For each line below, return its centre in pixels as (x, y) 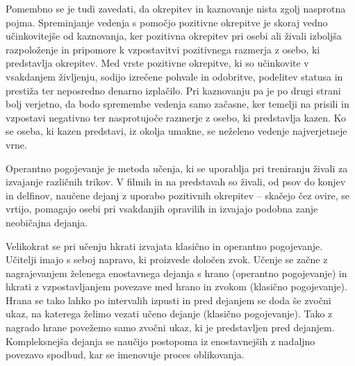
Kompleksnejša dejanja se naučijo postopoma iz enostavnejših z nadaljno (160, 341)
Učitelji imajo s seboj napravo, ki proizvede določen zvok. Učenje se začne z (167, 259)
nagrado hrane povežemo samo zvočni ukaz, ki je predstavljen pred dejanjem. (170, 327)
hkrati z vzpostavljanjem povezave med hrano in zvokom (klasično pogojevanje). (176, 286)
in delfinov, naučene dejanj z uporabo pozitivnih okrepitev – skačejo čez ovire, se (177, 195)
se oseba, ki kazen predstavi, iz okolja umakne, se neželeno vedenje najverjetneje (176, 131)
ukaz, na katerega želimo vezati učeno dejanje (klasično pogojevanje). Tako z (169, 314)
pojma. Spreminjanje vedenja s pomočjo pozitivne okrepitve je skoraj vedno (167, 22)
